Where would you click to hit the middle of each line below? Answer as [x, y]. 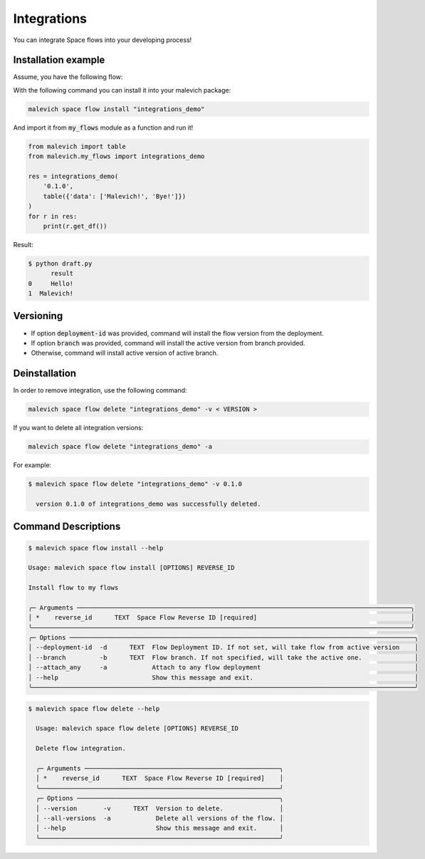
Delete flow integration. [81, 749]
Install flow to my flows [73, 588]
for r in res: [53, 216]
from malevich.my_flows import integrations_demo [116, 156]
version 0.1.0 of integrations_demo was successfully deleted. [148, 504]
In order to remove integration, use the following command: [100, 390]
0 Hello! [51, 283]
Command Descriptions [67, 527]
